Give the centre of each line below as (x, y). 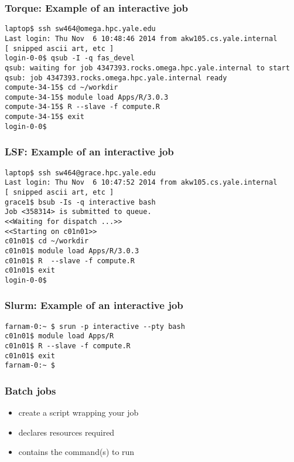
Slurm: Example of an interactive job (94, 305)
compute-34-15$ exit (45, 117)
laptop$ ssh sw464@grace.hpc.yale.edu (80, 173)
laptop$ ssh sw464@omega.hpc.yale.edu (80, 29)
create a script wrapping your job (78, 412)
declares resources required (66, 432)
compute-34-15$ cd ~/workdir (61, 88)
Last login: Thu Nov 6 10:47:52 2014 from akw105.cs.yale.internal (141, 183)
